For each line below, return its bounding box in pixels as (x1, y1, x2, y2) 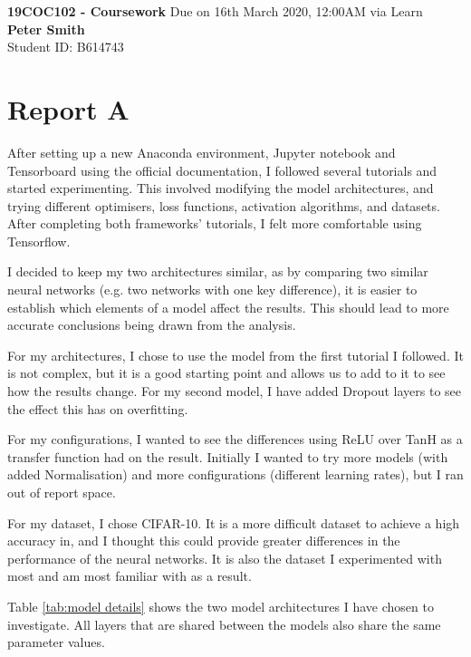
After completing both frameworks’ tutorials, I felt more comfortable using (7, 214, 422, 233)
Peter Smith (7, 19, 85, 38)
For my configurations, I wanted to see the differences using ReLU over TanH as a (7, 430, 463, 449)
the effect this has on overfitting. (7, 399, 188, 418)
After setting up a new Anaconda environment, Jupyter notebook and (7, 142, 396, 161)
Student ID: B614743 (7, 37, 124, 56)
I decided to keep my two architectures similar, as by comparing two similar (7, 262, 428, 281)
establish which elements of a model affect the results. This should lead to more (7, 297, 449, 316)
